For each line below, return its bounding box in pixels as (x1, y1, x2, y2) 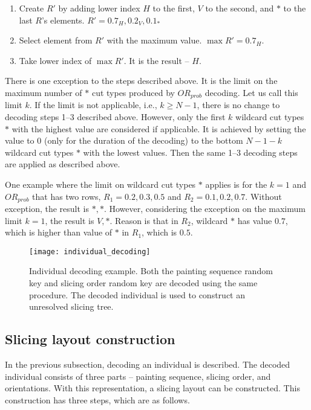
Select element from (19, 34, 93, 46)
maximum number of (5, 86, 82, 98)
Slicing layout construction (5, 330, 175, 348)
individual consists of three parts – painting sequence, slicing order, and (5, 370, 271, 382)
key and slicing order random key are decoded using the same (29, 277, 258, 289)
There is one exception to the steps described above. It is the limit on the (5, 74, 278, 87)
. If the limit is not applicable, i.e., (29, 98, 157, 111)
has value (237, 214, 272, 226)
